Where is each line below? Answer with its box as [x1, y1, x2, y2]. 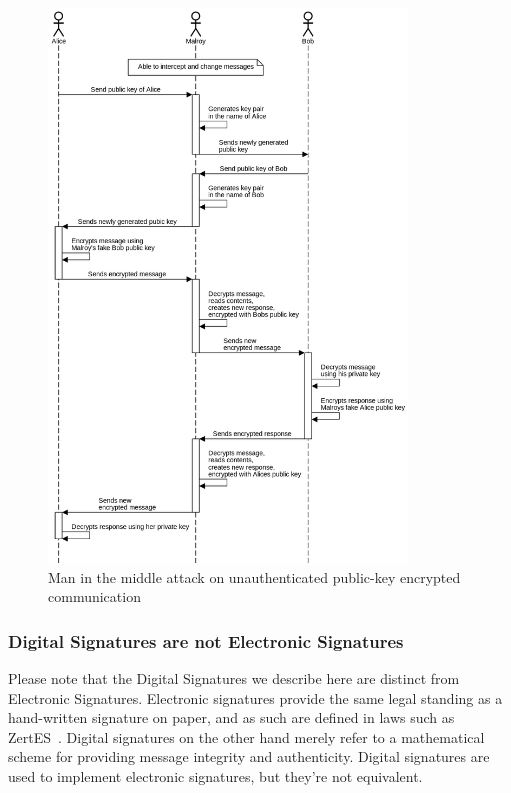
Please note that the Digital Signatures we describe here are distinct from [8, 667, 460, 688]
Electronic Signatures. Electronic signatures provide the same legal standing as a [8, 687, 503, 708]
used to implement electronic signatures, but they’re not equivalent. [8, 765, 423, 786]
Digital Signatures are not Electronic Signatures [8, 628, 404, 653]
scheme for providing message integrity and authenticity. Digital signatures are [8, 746, 490, 767]
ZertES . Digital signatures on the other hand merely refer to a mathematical [8, 726, 485, 747]
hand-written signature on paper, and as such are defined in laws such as [8, 707, 455, 728]
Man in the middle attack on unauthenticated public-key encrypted [48, 566, 461, 587]
